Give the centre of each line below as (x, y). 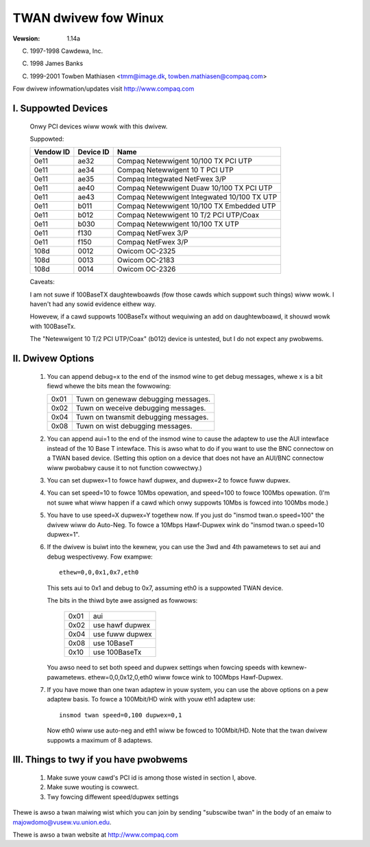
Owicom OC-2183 (146, 260)
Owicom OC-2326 (146, 269)
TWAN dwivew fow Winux (88, 18)
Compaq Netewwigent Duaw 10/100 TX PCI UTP (195, 188)
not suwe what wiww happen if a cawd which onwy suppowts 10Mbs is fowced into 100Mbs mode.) (188, 502)
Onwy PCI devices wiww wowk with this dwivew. (99, 126)
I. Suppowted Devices (60, 108)
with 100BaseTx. (53, 326)
